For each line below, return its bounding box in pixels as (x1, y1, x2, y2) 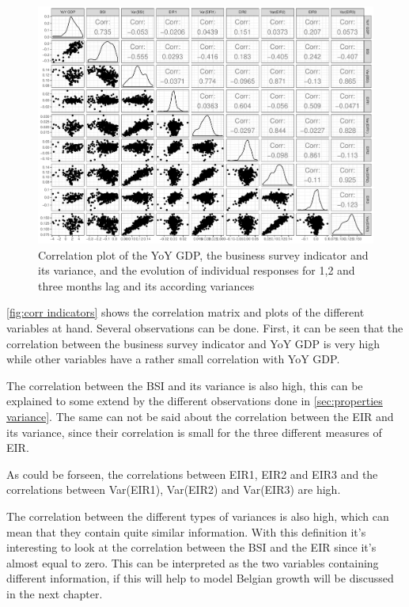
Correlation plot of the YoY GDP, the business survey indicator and (38, 246, 369, 263)
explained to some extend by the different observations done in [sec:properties (6, 393, 383, 409)
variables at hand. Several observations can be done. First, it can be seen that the (6, 320, 403, 336)
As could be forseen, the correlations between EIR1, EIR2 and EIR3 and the (6, 465, 378, 482)
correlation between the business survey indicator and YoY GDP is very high (6, 335, 381, 351)
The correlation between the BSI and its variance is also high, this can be (6, 377, 363, 393)
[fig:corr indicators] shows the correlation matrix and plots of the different (6, 304, 365, 321)
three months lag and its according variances (38, 277, 255, 294)
